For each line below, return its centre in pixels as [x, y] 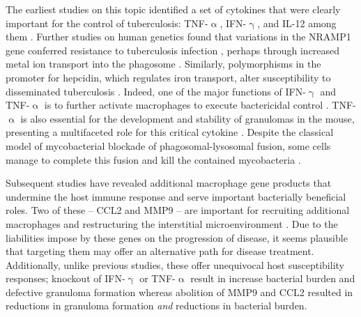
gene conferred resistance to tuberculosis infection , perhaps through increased [173, 50]
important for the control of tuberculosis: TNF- [107, 23]
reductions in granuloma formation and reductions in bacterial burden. [156, 306]
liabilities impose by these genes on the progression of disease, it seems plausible [177, 237]
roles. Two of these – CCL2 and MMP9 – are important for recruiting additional [178, 210]
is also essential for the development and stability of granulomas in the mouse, [187, 118]
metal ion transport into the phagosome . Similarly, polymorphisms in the [163, 64]
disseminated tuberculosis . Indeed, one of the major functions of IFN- [156, 91]
